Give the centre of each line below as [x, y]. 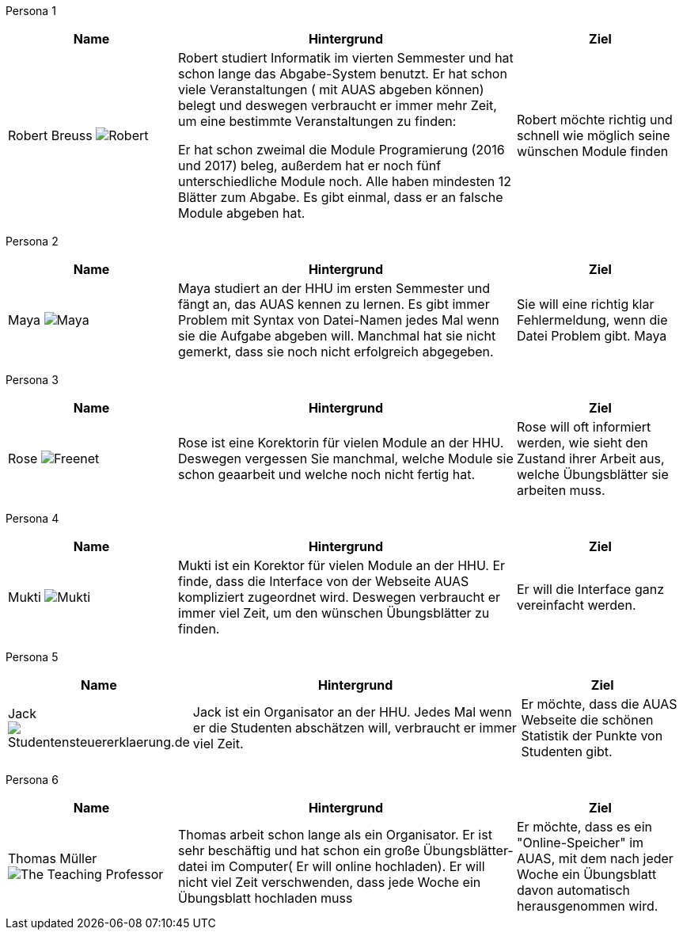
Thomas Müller [53, 858]
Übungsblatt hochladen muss [266, 898]
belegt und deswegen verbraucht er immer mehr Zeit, [338, 105]
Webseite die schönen [587, 720]
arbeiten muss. [561, 490]
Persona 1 [31, 11]
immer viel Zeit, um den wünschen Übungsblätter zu [334, 613]
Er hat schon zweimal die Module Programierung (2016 [341, 150]
